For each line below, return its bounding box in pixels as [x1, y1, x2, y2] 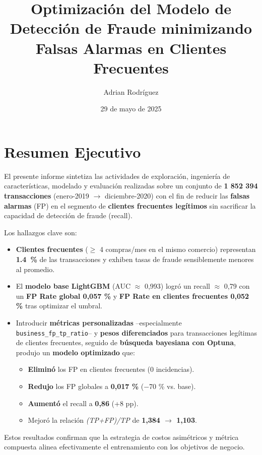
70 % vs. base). [149, 380, 196, 391]
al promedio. [16, 264, 55, 274]
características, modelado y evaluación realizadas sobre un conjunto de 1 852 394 [4, 180, 258, 191]
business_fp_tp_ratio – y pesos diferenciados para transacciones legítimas [16, 327, 257, 338]
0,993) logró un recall [144, 281, 210, 291]
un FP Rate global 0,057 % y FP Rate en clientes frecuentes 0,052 [16, 290, 249, 301]
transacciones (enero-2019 [4, 190, 89, 201]
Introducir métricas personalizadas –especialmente [16, 317, 182, 328]
